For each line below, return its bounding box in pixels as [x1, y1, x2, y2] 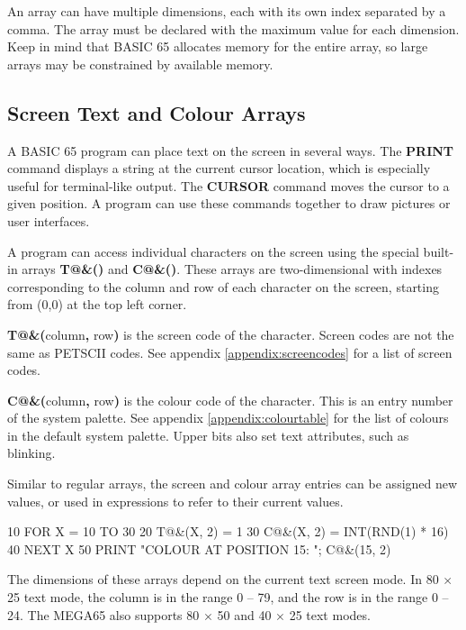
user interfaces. [7, 211, 90, 230]
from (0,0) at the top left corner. [7, 295, 187, 314]
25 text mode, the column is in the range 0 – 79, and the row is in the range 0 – [7, 588, 449, 607]
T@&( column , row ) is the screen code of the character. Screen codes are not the [7, 324, 454, 343]
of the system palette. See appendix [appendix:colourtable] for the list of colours [7, 408, 449, 427]
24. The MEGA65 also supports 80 [7, 605, 200, 624]
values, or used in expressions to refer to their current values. [7, 491, 344, 510]
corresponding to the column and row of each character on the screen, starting [7, 277, 439, 296]
